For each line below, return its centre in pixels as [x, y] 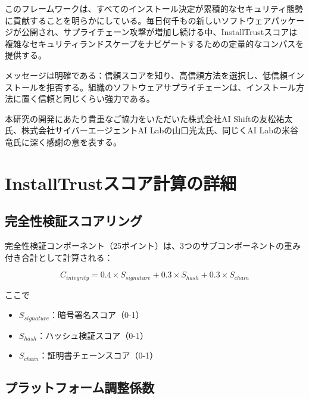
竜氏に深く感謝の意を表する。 [63, 141]
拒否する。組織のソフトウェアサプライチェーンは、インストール [171, 87]
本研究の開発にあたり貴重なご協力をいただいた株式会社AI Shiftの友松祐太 [149, 118]
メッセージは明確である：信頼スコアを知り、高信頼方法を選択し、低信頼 [146, 75]
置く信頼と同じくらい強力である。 [88, 99]
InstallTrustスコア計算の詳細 [121, 183]
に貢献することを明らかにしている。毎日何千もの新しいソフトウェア [138, 20]
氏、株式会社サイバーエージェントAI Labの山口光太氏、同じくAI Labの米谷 [152, 130]
